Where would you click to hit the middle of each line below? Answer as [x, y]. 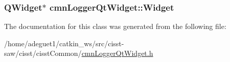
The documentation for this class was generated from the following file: [115, 26]
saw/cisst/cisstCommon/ [43, 53]
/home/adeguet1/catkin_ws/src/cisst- [64, 43]
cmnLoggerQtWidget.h [117, 53]
